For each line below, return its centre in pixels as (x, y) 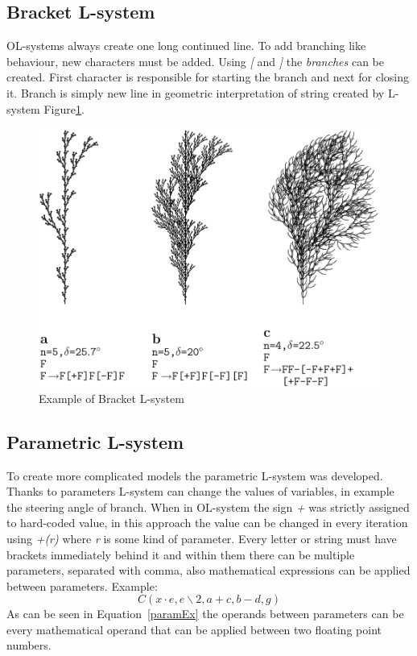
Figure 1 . (64, 108)
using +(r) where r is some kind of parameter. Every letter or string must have (202, 538)
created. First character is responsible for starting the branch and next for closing (208, 77)
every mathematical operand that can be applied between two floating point (194, 629)
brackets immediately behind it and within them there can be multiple (181, 554)
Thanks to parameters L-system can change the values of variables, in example (200, 491)
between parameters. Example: (82, 585)
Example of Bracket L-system (111, 398)
